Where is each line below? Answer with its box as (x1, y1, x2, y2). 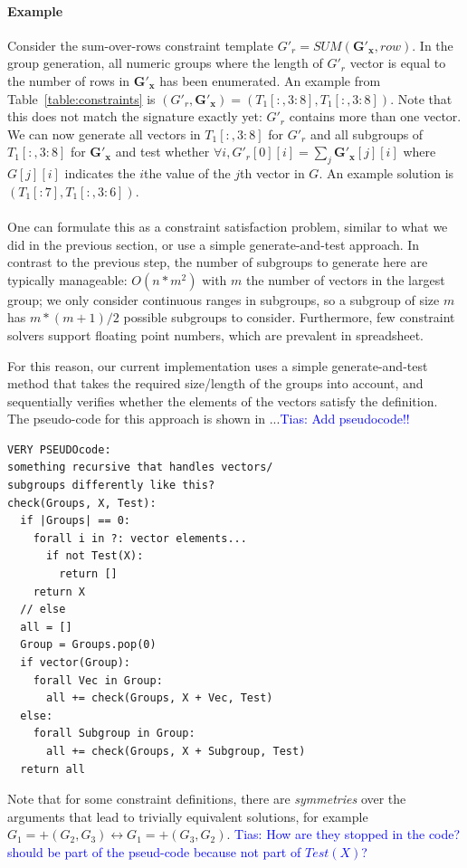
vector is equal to (349, 53, 446, 72)
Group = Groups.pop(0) (20, 638, 157, 652)
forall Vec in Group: (33, 673, 163, 687)
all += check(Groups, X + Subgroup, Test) (45, 744, 306, 758)
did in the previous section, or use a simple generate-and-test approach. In (7, 234, 420, 253)
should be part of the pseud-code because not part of (7, 842, 301, 861)
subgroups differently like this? (7, 479, 215, 492)
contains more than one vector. (289, 107, 462, 126)
